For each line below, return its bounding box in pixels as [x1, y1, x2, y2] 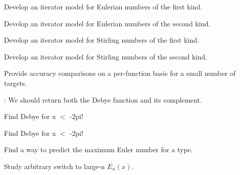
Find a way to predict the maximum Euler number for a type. [4, 144, 193, 155]
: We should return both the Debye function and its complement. [4, 94, 202, 105]
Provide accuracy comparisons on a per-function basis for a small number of [4, 68, 236, 78]
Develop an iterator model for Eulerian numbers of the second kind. [4, 18, 211, 28]
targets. [4, 77, 27, 88]
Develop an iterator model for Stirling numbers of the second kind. [4, 51, 207, 61]
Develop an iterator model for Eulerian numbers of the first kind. [4, 1, 203, 11]
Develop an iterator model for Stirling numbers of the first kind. [4, 35, 199, 45]
